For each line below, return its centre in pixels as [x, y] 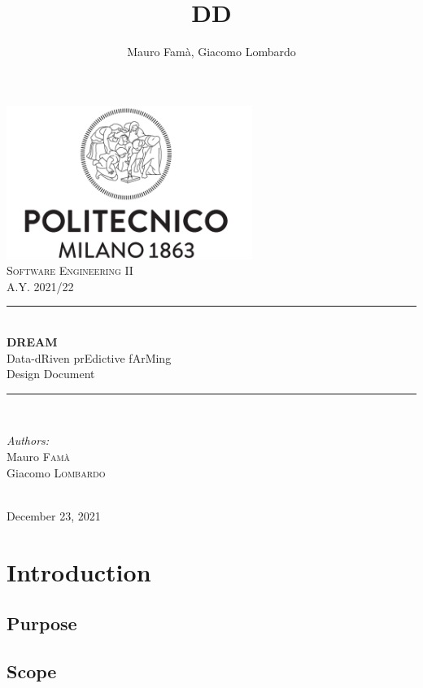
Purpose [42, 623]
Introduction [79, 571]
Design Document [51, 374]
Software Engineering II [70, 270]
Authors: [28, 440]
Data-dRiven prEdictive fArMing [89, 357]
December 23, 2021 [54, 515]
